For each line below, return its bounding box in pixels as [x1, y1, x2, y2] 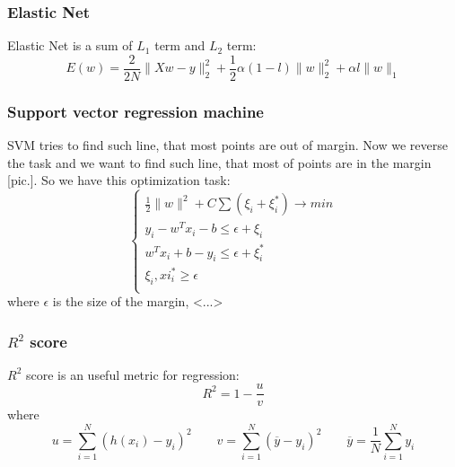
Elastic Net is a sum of [7, 36, 133, 55]
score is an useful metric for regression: [25, 365, 240, 383]
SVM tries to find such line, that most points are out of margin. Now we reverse [7, 136, 448, 154]
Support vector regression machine [7, 100, 264, 122]
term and [154, 36, 206, 55]
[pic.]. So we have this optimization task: [7, 171, 231, 189]
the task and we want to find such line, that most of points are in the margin [7, 153, 432, 172]
